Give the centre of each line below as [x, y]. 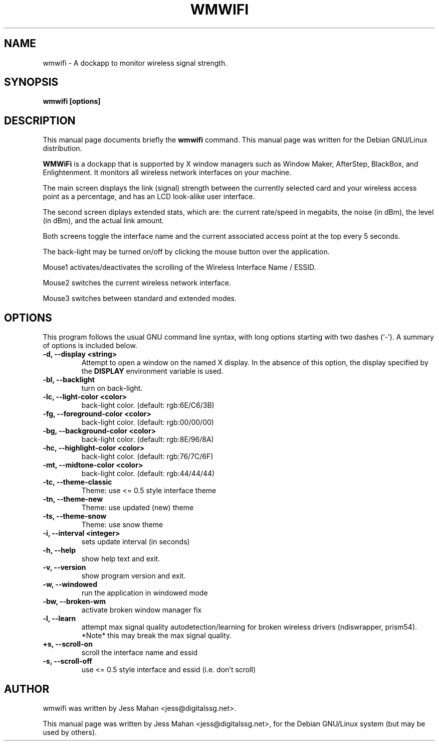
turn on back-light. [112, 388]
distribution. [62, 148]
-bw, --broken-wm [74, 602]
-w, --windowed [70, 584]
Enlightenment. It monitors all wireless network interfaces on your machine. [167, 173]
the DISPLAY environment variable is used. [152, 371]
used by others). [70, 732]
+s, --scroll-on [68, 644]
